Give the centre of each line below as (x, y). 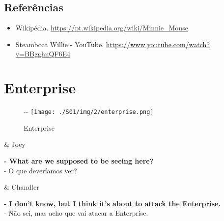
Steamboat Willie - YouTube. (60, 44)
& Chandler (22, 187)
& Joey (15, 144)
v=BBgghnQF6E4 (43, 54)
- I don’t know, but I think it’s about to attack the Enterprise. (112, 203)
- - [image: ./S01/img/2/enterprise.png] (89, 111)
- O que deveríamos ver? (41, 170)
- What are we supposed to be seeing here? (79, 160)
